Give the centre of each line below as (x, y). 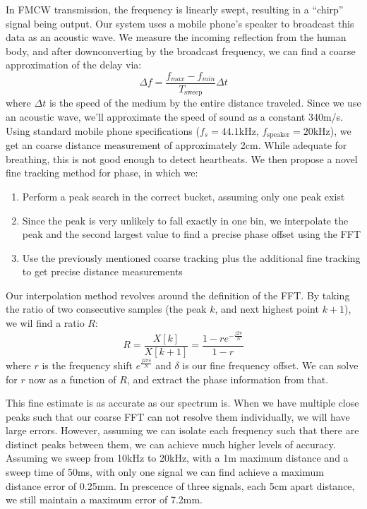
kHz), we (332, 130)
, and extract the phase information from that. (228, 379)
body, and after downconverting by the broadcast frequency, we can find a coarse (181, 50)
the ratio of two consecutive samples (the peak (106, 309)
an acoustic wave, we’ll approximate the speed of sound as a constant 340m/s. (175, 117)
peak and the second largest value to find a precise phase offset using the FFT (192, 234)
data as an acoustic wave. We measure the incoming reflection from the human (176, 37)
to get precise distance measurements (102, 271)
